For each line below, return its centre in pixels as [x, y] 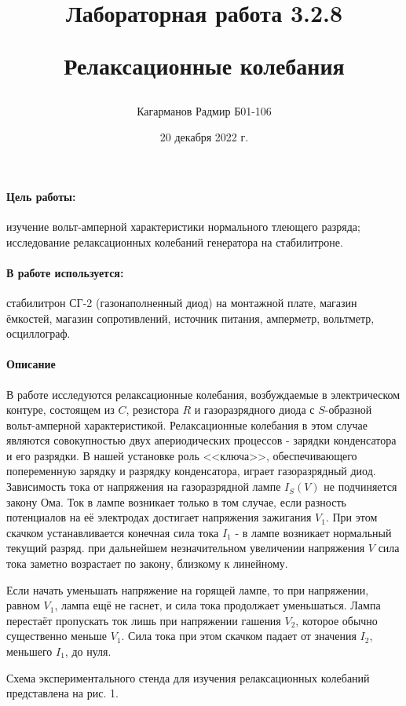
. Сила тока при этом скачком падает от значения [239, 636]
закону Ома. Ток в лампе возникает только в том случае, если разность [176, 501]
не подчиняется [360, 487]
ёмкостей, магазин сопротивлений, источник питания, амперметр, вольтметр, [190, 318]
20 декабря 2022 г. [204, 137]
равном [23, 605]
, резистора [152, 410]
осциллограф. [38, 333]
